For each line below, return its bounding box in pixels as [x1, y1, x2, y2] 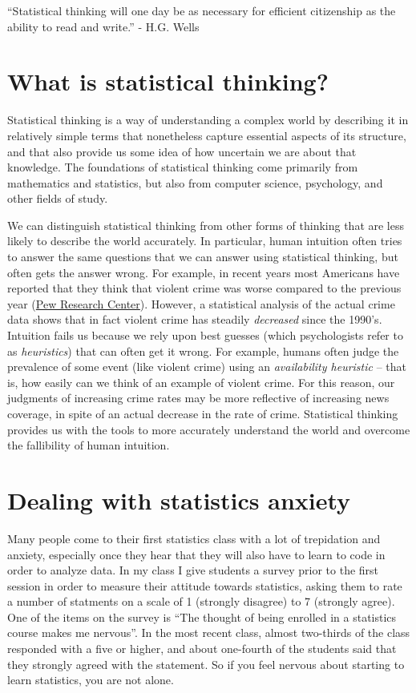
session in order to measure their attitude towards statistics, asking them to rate [7, 577, 402, 594]
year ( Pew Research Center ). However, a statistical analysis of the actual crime [7, 295, 395, 312]
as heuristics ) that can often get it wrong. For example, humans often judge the [7, 342, 399, 359]
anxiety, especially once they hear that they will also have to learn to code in [7, 546, 386, 562]
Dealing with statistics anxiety [7, 483, 351, 516]
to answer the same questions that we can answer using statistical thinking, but [7, 248, 398, 265]
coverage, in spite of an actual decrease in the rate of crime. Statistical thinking [7, 405, 398, 421]
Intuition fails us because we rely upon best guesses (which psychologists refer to [7, 327, 403, 344]
